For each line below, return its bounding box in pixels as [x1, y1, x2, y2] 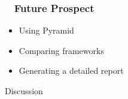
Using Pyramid [19, 24, 74, 37]
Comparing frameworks [19, 44, 104, 56]
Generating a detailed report [19, 64, 124, 77]
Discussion [5, 85, 43, 97]
